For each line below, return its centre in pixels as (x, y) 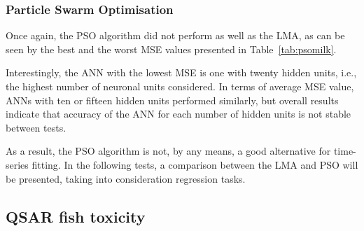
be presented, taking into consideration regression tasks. (126, 178)
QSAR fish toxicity (76, 216)
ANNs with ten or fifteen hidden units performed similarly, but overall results (172, 100)
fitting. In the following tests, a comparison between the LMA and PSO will (195, 164)
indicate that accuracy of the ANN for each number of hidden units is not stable (178, 114)
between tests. (36, 127)
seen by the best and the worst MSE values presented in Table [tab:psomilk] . (171, 49)
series (17, 164)
